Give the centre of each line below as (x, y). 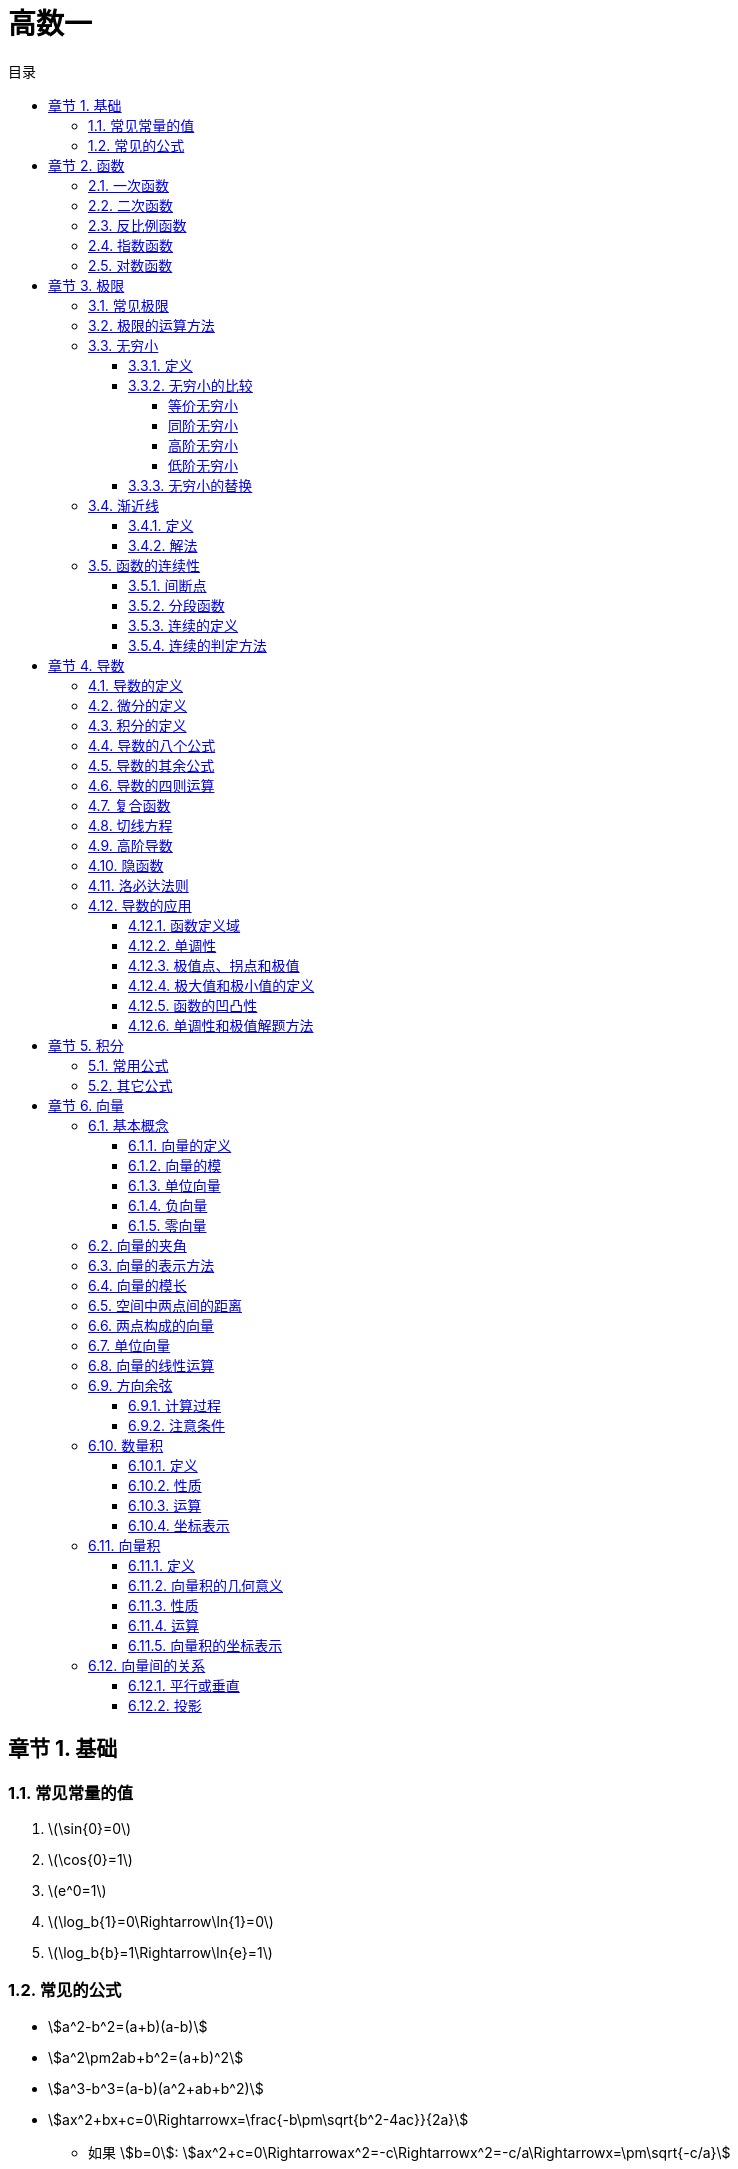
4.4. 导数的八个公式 (152, 745)
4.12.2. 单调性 (172, 945)
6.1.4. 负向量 (168, 1205)
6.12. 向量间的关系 (147, 1665)
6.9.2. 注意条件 (177, 1425)
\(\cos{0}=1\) (90, 1859)
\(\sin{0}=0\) (90, 1828)
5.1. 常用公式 (128, 1065)
